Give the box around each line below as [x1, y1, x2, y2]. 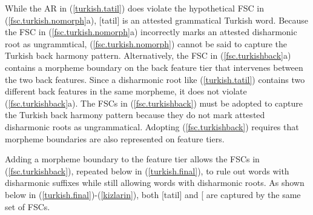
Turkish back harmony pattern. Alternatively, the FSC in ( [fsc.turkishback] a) [5, 49, 291, 62]
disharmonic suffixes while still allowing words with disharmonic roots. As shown [5, 176, 305, 189]
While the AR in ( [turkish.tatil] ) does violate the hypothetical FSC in [5, 2, 265, 14]
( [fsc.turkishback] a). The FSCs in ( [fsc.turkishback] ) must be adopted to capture [5, 96, 303, 109]
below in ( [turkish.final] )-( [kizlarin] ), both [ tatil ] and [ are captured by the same [5, 188, 301, 200]
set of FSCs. [5, 200, 50, 213]
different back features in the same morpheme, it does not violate [5, 85, 247, 98]
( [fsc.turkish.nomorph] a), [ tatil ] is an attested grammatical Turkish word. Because [5, 13, 309, 26]
